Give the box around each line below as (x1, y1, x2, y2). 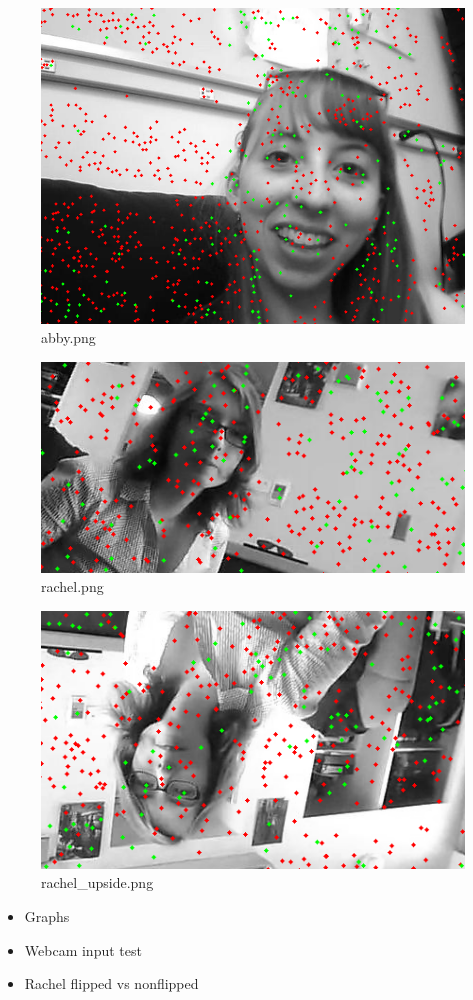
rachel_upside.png (41, 872, 154, 893)
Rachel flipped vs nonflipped (24, 973, 199, 994)
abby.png (41, 327, 96, 348)
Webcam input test (24, 939, 142, 960)
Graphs (24, 905, 70, 926)
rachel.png (41, 576, 104, 597)
